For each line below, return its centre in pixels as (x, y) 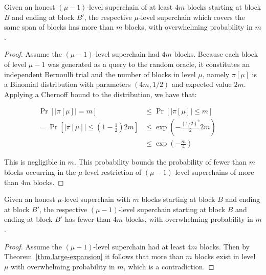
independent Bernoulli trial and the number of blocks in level (100, 74)
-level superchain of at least (130, 7)
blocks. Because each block (216, 54)
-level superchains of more (213, 172)
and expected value (202, 84)
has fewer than (88, 219)
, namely (216, 74)
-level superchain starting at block (172, 209)
